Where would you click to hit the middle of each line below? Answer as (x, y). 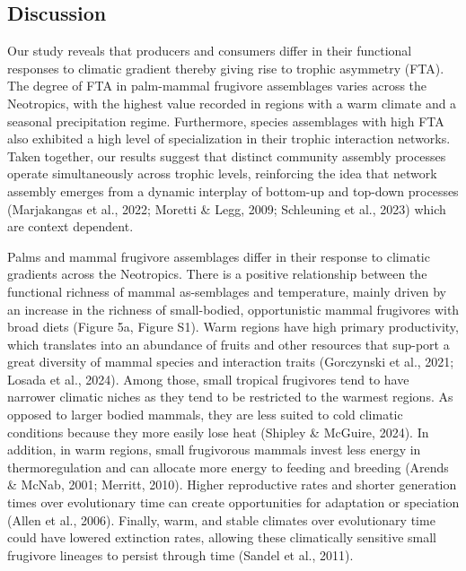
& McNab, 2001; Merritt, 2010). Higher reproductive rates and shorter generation (232, 484)
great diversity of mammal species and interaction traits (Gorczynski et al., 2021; (231, 362)
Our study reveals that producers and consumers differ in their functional (210, 51)
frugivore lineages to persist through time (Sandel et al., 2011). (180, 554)
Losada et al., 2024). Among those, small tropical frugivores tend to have (208, 379)
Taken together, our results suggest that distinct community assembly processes (227, 156)
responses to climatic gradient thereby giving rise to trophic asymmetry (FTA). (226, 68)
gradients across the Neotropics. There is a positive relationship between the (217, 274)
